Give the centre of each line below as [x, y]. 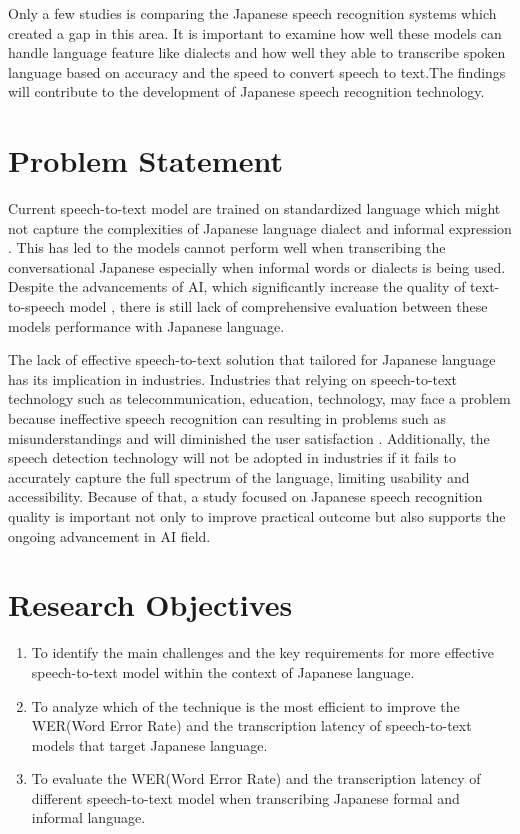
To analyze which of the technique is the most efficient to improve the [245, 705]
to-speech [36, 306]
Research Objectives [150, 604]
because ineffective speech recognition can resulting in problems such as [227, 418]
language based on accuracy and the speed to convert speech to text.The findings [257, 71]
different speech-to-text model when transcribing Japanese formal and [245, 797]
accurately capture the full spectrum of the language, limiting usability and [239, 476]
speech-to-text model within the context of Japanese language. [223, 671]
